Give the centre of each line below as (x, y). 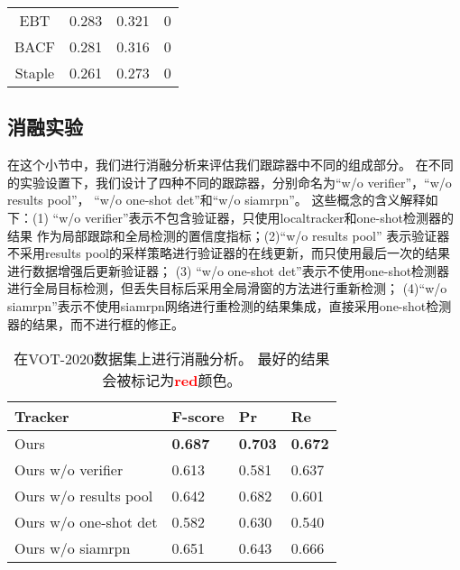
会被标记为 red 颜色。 (172, 381)
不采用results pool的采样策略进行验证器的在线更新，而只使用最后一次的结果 (229, 253)
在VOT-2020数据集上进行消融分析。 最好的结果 (172, 359)
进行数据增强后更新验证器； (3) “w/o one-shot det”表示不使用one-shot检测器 (229, 270)
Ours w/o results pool (84, 496)
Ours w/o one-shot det (86, 522)
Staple (35, 73)
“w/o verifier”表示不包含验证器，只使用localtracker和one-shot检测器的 (253, 217)
